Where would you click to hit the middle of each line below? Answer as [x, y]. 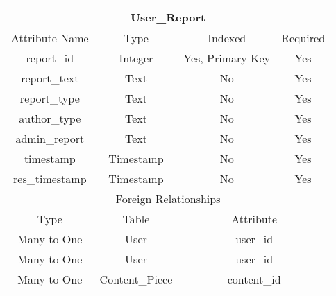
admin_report [50, 138]
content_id [254, 279]
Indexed [227, 38]
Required [303, 38]
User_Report [168, 17]
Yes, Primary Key [227, 58]
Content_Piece [136, 279]
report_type [50, 98]
